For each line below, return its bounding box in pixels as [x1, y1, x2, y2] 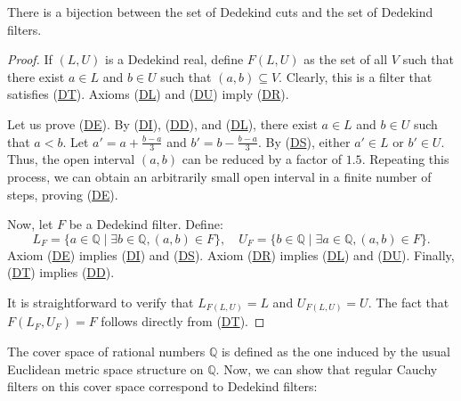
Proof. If [7, 50, 53, 69]
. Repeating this [361, 150, 449, 168]
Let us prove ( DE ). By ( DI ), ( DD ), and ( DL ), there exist [7, 114, 318, 133]
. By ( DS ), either [258, 132, 351, 151]
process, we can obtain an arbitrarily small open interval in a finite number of [7, 167, 432, 185]
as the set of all [303, 50, 388, 69]
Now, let [7, 215, 53, 233]
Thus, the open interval [7, 150, 135, 168]
